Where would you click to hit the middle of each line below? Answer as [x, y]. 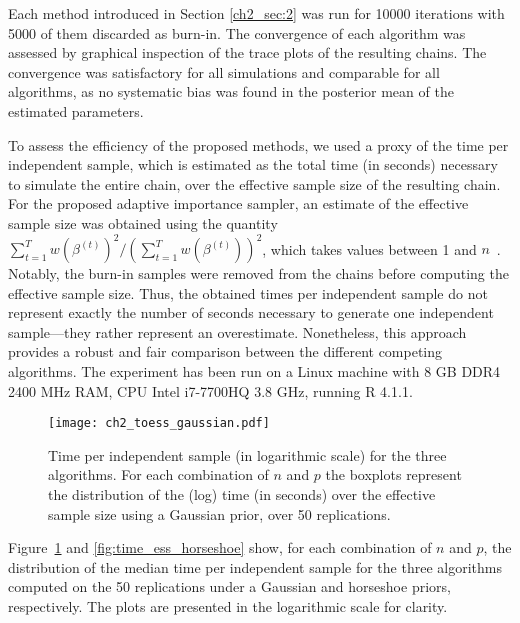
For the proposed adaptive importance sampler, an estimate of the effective [238, 203]
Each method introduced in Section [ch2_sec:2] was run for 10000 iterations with [256, 13]
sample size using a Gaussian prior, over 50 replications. [219, 513]
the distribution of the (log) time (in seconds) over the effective [242, 494]
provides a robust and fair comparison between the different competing [225, 351]
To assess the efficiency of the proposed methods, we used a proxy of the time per [258, 144]
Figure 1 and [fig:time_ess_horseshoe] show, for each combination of [220, 547]
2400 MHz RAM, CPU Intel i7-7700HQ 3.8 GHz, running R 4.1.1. [210, 390]
